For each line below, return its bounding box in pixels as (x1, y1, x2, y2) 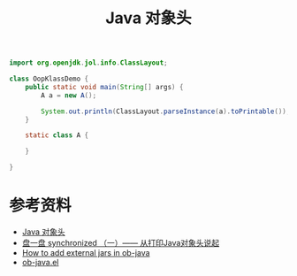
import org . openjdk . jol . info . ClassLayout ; (9, 58, 168, 67)
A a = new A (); (41, 90, 97, 100)
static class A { (25, 131, 89, 140)
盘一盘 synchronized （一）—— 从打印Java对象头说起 (21, 238, 220, 248)
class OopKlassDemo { (9, 74, 89, 84)
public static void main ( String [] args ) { (25, 82, 184, 91)
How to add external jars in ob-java (21, 248, 150, 257)
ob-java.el (21, 257, 59, 267)
